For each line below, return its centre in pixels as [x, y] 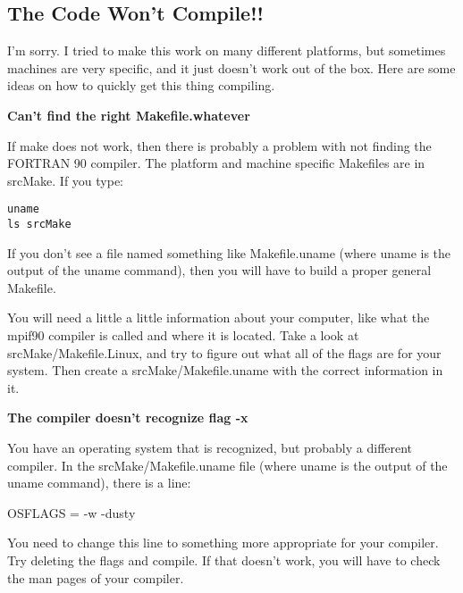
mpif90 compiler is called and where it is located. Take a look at [183, 335]
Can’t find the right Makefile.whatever [129, 115]
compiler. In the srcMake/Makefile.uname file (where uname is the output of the [227, 465]
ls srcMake [39, 225]
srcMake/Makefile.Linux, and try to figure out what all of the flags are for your [224, 352]
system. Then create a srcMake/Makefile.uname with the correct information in [225, 370]
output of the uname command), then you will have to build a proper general [219, 270]
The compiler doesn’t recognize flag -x [128, 418]
